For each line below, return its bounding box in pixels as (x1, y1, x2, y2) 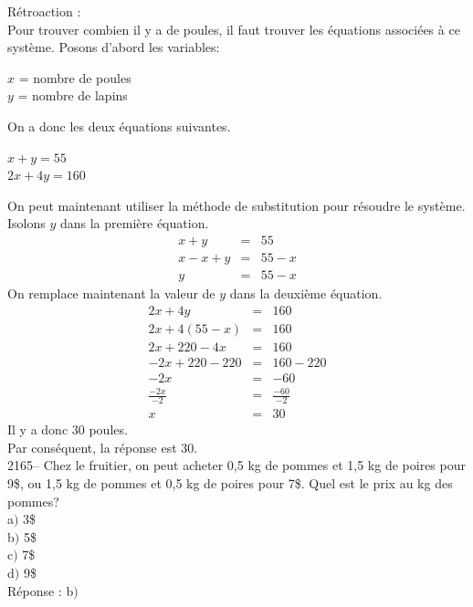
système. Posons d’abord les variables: (7, 37, 220, 57)
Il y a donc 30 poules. (7, 420, 128, 439)
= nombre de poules (18, 68, 131, 87)
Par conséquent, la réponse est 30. (7, 437, 198, 456)
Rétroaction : (7, 2, 81, 20)
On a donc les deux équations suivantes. (7, 116, 231, 135)
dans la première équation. (59, 214, 209, 233)
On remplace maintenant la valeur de (7, 284, 215, 303)
